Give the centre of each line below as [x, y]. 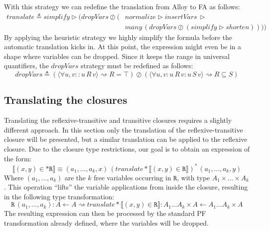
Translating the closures [66, 100]
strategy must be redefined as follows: [137, 66]
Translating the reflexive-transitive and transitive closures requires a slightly [118, 120]
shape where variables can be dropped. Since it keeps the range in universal [117, 56]
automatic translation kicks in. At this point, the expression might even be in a [123, 47]
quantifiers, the [26, 66]
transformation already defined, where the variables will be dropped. [106, 223]
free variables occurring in [132, 177]
